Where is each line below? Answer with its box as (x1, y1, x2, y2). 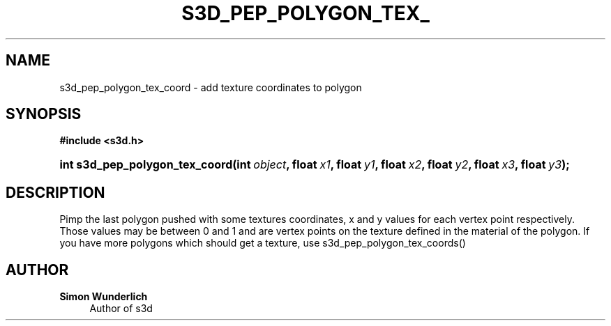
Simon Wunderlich (59, 290, 148, 303)
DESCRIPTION (6, 183, 105, 201)
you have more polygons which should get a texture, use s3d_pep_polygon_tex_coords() (59, 237, 466, 249)
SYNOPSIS (6, 105, 82, 123)
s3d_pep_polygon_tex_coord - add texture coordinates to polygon (59, 81, 362, 93)
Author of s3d (89, 302, 153, 315)
